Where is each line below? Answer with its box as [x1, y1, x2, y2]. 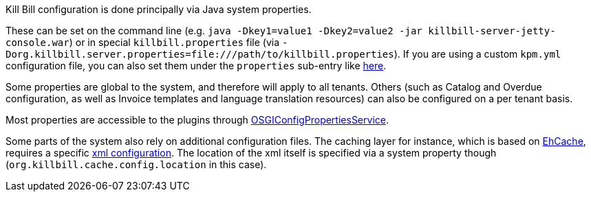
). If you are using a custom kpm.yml [394, 48, 561, 60]
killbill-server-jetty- [428, 25, 556, 36]
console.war [6, 37, 69, 48]
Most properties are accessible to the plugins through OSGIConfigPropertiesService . [6, 114, 389, 126]
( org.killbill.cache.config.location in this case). [6, 159, 267, 170]
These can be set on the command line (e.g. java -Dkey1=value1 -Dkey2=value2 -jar [6, 25, 422, 36]
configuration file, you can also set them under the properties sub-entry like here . [6, 60, 387, 71]
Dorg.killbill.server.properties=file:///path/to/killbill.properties [6, 49, 394, 60]
